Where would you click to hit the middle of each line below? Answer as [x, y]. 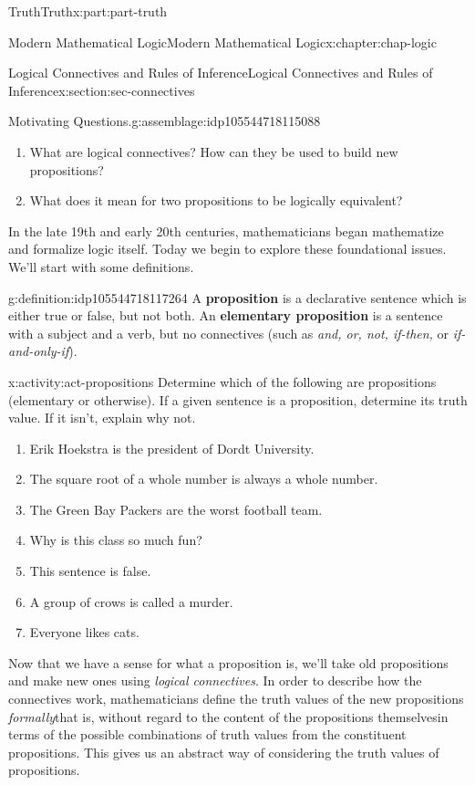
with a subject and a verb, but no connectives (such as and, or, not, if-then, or [229, 333]
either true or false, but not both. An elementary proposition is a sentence [226, 315]
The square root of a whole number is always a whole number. [204, 479]
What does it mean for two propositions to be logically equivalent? [216, 200]
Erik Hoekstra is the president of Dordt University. [172, 448]
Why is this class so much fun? [116, 540]
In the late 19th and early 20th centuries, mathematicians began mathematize [226, 230]
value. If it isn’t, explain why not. [102, 418]
